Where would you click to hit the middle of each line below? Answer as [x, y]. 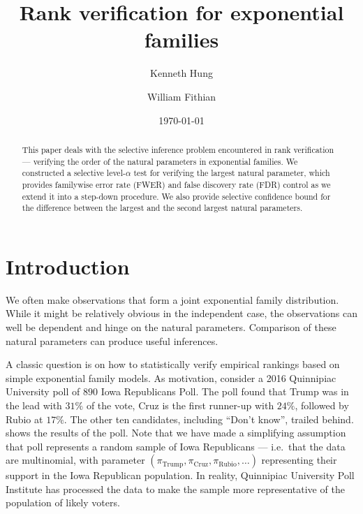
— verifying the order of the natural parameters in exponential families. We [160, 161]
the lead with [34, 405]
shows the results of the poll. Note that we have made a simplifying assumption [176, 433]
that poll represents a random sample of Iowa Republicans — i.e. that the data [176, 446]
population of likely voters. [63, 502]
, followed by [322, 405]
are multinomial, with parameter [75, 460]
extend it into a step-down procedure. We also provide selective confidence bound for [176, 196]
